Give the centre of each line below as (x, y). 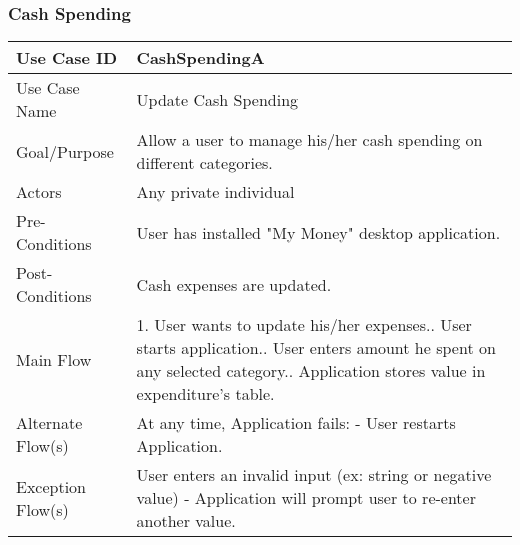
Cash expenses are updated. (234, 284)
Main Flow (54, 359)
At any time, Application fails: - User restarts (296, 423)
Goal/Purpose (65, 151)
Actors (39, 192)
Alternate (49, 423)
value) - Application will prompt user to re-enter (306, 498)
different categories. (204, 163)
